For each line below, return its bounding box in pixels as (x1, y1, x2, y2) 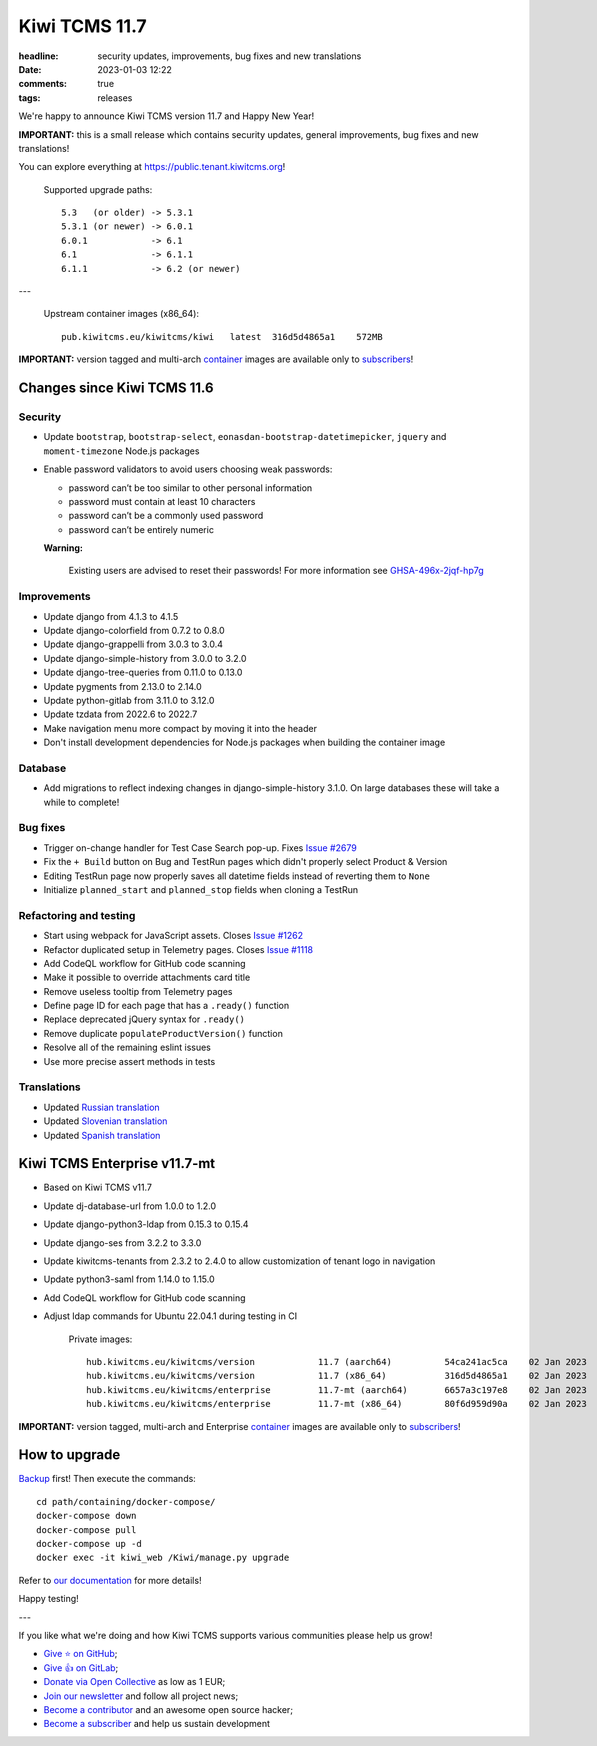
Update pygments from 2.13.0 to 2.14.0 (43, 680, 202, 692)
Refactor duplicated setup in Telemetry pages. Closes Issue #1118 (43, 943, 314, 955)
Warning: (43, 542, 84, 554)
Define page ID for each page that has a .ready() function (43, 1000, 290, 1012)
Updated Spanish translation (43, 1129, 161, 1141)
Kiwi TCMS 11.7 (18, 15, 147, 37)
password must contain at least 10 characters (68, 495, 256, 507)
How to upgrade (18, 1446, 121, 1464)
